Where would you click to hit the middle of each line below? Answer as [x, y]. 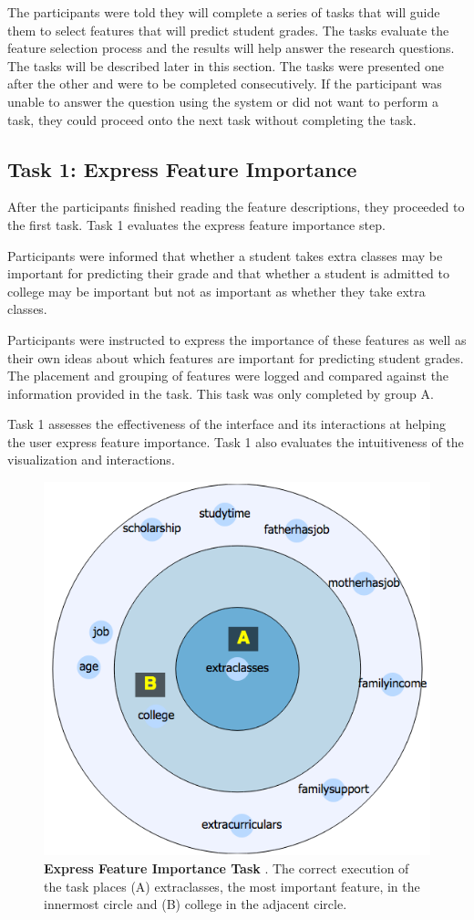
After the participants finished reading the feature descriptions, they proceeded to [236, 207]
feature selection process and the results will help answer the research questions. [231, 48]
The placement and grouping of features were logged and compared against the [228, 376]
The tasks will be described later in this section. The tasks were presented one [226, 65]
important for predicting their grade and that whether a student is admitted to [228, 273]
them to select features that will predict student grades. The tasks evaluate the [228, 30]
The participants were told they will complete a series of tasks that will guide [224, 12]
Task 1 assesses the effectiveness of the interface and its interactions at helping [227, 424]
